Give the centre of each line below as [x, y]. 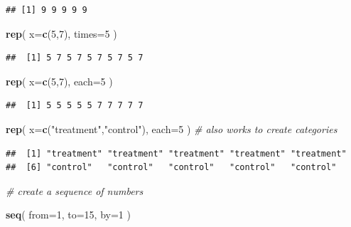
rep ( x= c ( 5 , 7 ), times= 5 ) [61, 33]
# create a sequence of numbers [75, 190]
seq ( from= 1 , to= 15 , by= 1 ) [68, 215]
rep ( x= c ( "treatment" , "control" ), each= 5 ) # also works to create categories [172, 128]
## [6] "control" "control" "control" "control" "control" [171, 168]
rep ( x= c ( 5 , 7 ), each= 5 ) [59, 81]
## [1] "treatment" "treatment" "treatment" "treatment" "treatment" [176, 153]
